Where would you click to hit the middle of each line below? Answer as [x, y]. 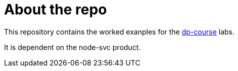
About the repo [56, 9]
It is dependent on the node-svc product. [73, 47]
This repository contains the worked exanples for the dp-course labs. [120, 31]
